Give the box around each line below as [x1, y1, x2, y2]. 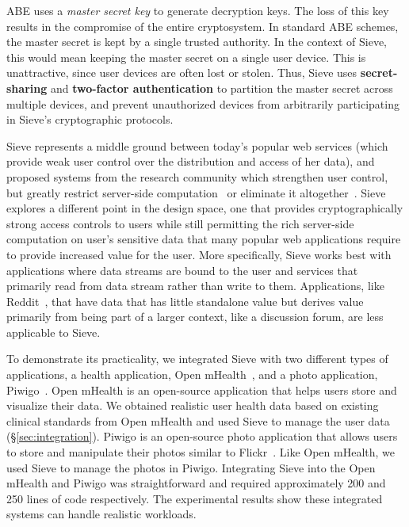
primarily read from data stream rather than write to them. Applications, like [6, 277, 384, 294]
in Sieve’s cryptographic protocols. [6, 111, 174, 128]
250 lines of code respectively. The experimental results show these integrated [6, 490, 383, 506]
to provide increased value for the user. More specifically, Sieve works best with [6, 246, 392, 262]
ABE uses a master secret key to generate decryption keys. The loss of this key [6, 2, 389, 18]
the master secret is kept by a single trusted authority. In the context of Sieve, [6, 33, 388, 50]
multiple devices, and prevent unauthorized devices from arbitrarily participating [6, 95, 399, 112]
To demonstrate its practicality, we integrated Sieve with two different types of [6, 350, 388, 367]
